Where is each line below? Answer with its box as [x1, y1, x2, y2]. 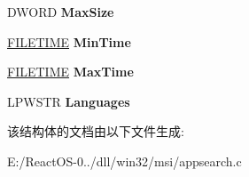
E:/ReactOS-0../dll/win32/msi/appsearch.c [7, 151, 242, 170]
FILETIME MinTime [7, 32, 131, 51]
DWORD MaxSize [7, 3, 114, 20]
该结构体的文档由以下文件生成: [7, 122, 184, 141]
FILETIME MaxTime [7, 62, 134, 81]
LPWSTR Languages [7, 92, 130, 110]
